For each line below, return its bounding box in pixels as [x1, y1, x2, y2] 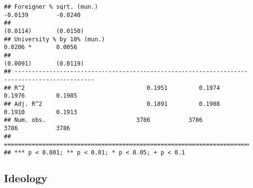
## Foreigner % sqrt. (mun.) [4, 3, 98, 10]
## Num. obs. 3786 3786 [4, 117, 203, 124]
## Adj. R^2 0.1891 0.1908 [4, 100, 220, 107]
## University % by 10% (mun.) [4, 35, 105, 43]
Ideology [4, 170, 48, 185]
